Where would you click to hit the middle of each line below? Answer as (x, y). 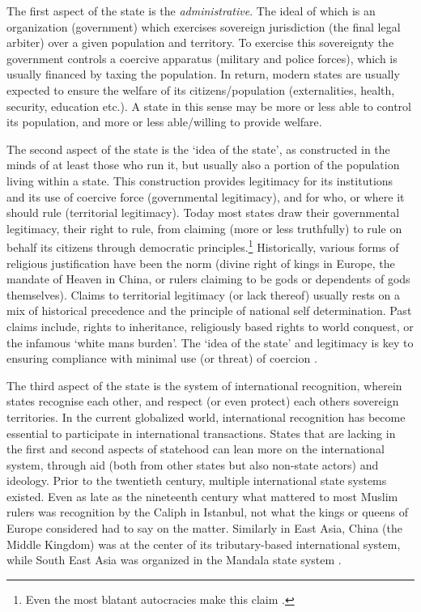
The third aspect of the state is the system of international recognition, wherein (204, 385)
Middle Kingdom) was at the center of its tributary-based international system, (204, 544)
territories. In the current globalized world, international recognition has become (206, 416)
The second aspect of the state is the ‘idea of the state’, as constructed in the (198, 149)
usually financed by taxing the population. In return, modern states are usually (203, 74)
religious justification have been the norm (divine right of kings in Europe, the (201, 263)
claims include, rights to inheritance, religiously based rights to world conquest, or (210, 326)
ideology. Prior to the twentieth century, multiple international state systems (197, 480)
